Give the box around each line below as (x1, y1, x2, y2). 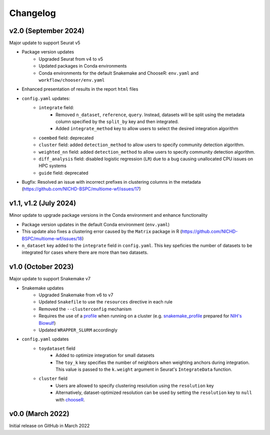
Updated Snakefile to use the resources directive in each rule (38, 299, 172, 305)
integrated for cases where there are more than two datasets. (21, 249, 148, 255)
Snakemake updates (21, 285, 64, 291)
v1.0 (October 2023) (9, 263, 74, 271)
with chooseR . (55, 396, 85, 402)
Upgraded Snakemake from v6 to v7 (38, 292, 113, 298)
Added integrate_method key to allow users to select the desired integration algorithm (55, 126, 238, 132)
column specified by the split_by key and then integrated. (55, 118, 179, 125)
